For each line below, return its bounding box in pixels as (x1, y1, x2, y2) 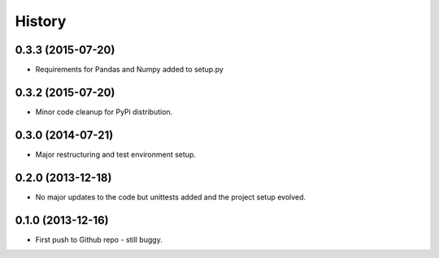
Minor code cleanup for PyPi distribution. (35, 106, 173, 117)
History (15, 12, 67, 30)
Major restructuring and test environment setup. (35, 149, 197, 159)
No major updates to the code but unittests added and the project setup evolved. (35, 191, 306, 202)
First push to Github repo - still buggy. (35, 234, 163, 244)
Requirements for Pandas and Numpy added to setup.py (35, 65, 224, 75)
